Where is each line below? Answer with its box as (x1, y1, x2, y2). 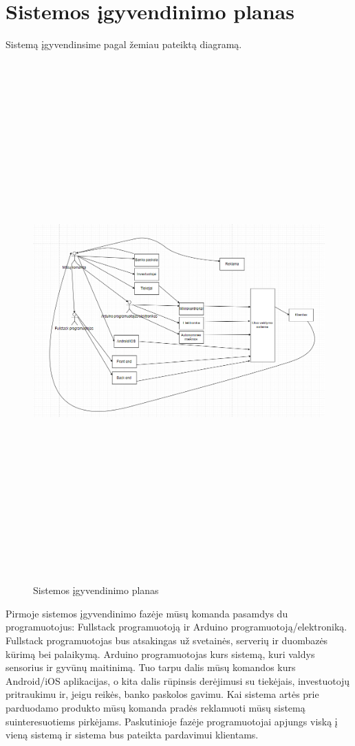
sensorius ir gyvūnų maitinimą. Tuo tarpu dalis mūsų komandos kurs (6, 660, 296, 674)
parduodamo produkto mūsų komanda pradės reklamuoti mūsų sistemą (6, 700, 305, 714)
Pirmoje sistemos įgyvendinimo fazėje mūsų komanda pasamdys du (6, 606, 288, 620)
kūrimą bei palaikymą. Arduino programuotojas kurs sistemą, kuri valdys (6, 646, 315, 661)
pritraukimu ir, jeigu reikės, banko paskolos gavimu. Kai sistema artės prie (6, 687, 319, 701)
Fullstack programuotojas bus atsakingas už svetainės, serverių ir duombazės (6, 633, 328, 647)
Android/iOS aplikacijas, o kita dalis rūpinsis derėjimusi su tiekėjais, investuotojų (6, 673, 350, 688)
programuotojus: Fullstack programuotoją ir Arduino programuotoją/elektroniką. (6, 619, 347, 634)
